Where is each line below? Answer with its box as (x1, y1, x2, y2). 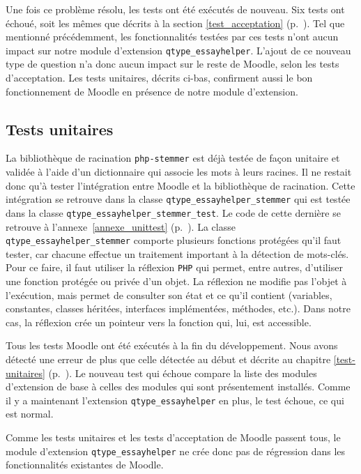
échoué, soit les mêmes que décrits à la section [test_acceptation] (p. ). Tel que (6, 15, 345, 30)
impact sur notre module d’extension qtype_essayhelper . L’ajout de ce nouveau (6, 43, 351, 57)
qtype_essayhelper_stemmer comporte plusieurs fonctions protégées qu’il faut (6, 233, 341, 247)
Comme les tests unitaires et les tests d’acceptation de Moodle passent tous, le (6, 430, 341, 445)
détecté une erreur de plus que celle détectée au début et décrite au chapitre (6, 352, 331, 367)
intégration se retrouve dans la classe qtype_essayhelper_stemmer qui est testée (6, 192, 351, 206)
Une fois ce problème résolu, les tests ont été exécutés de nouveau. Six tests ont (6, 2, 345, 16)
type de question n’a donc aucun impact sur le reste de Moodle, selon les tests (6, 56, 339, 71)
